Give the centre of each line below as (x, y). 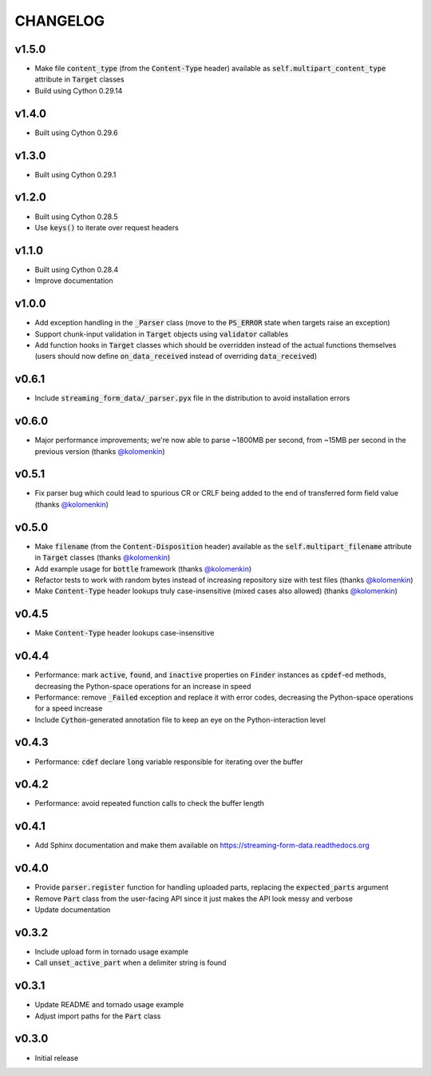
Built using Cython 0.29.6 (77, 133)
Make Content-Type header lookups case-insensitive (125, 633)
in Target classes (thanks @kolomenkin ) (103, 558)
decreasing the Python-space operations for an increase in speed (143, 686)
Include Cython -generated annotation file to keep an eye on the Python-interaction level (180, 719)
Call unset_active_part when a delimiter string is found (130, 962)
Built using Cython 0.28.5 (77, 217)
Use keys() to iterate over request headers (107, 227)
